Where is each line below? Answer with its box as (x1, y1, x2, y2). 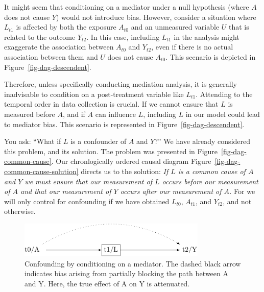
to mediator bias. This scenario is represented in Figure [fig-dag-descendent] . (4, 118, 245, 129)
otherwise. (4, 206, 36, 216)
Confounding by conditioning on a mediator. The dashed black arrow (25, 258, 241, 269)
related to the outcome (4, 31, 76, 42)
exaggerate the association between (4, 41, 114, 52)
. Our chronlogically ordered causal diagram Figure (51, 156, 211, 166)
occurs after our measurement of (120, 186, 222, 197)
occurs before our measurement (162, 176, 258, 186)
